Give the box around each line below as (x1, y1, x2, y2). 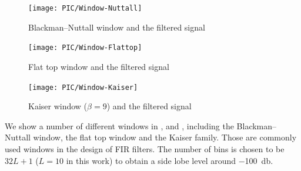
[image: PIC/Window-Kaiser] (28, 83, 138, 92)
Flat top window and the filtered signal (28, 60, 169, 72)
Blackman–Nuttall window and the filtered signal (28, 21, 205, 33)
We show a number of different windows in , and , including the (5, 119, 234, 132)
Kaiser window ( (28, 100, 88, 112)
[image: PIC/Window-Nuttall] (28, 4, 142, 12)
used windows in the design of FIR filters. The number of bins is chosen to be (5, 142, 285, 155)
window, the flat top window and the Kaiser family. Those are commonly (33, 131, 297, 143)
